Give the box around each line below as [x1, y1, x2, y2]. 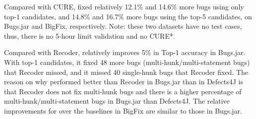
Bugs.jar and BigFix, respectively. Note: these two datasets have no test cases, [4, 21, 242, 31]
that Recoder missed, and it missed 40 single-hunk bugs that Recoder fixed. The [4, 66, 249, 77]
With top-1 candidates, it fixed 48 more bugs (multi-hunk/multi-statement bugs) [4, 57, 250, 67]
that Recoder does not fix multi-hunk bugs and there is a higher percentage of [4, 86, 242, 96]
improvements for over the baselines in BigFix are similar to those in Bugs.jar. [4, 105, 242, 116]
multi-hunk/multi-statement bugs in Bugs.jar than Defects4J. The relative [4, 96, 230, 106]
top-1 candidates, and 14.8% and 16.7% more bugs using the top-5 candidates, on [4, 11, 252, 21]
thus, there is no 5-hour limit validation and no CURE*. [4, 30, 175, 41]
